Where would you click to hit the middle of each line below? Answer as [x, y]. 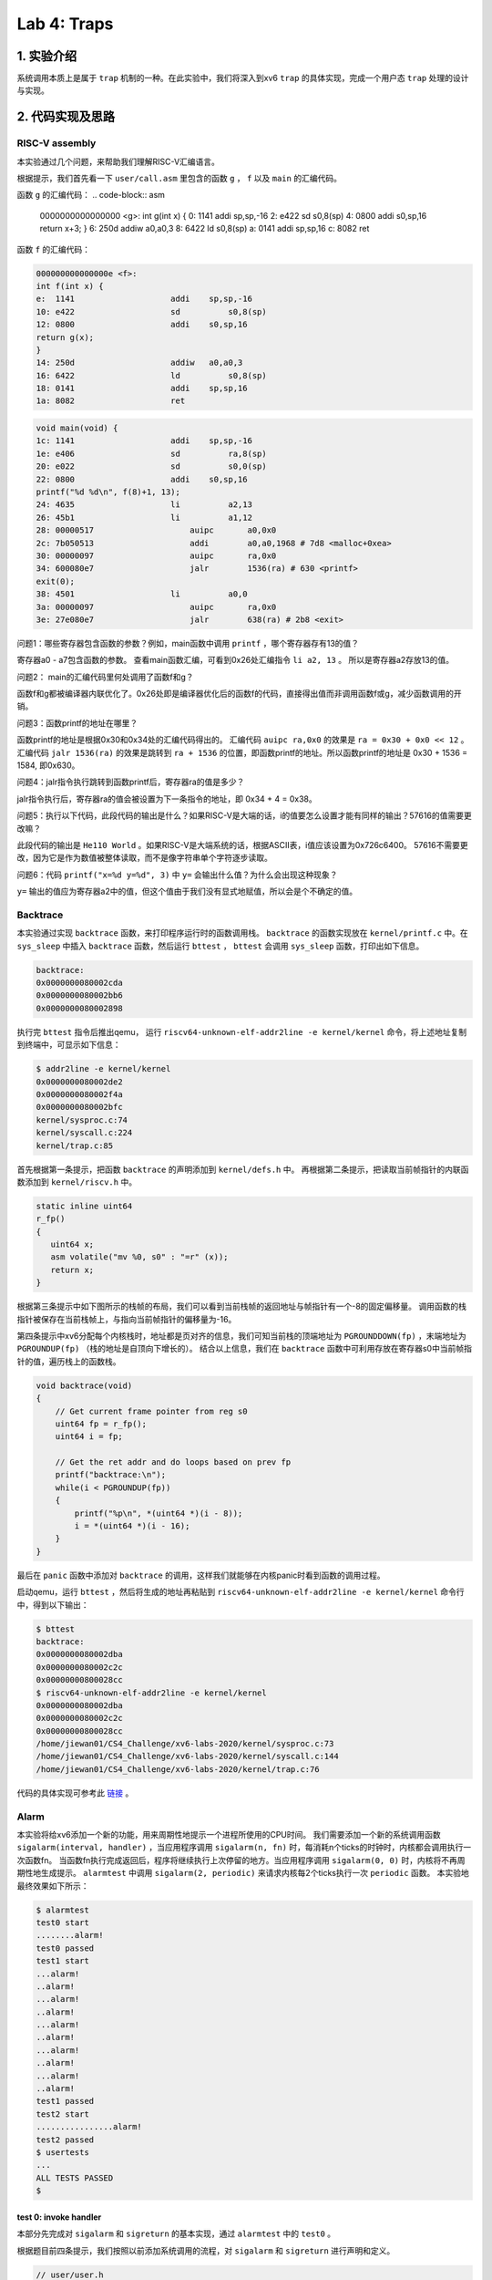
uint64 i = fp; [89, 1437]
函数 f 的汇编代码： [54, 249]
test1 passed [65, 2101]
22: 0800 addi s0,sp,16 [142, 479]
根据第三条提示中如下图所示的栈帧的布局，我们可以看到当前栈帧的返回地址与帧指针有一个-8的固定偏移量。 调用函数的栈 [242, 1306]
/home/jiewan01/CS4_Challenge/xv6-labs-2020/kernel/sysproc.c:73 [185, 1744]
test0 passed [65, 1948]
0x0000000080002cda [79, 983]
